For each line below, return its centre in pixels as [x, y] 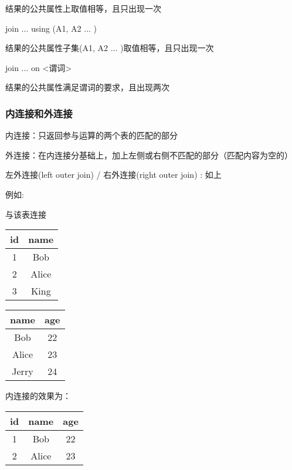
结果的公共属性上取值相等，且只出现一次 [83, 8]
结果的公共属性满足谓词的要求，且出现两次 [87, 87]
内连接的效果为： [38, 396]
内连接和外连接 [39, 113]
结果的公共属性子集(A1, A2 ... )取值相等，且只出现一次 [110, 48]
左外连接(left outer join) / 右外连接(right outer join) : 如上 [113, 175]
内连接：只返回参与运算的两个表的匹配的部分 [91, 135]
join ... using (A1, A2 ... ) [51, 28]
